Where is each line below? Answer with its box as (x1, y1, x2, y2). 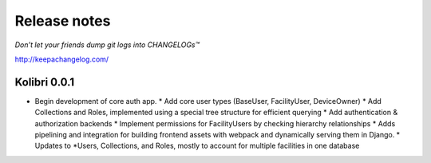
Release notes (14, 12, 111, 30)
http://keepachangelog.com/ (14, 54, 109, 64)
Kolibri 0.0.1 (14, 75, 75, 89)
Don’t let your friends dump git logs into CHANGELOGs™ (14, 40, 200, 50)
